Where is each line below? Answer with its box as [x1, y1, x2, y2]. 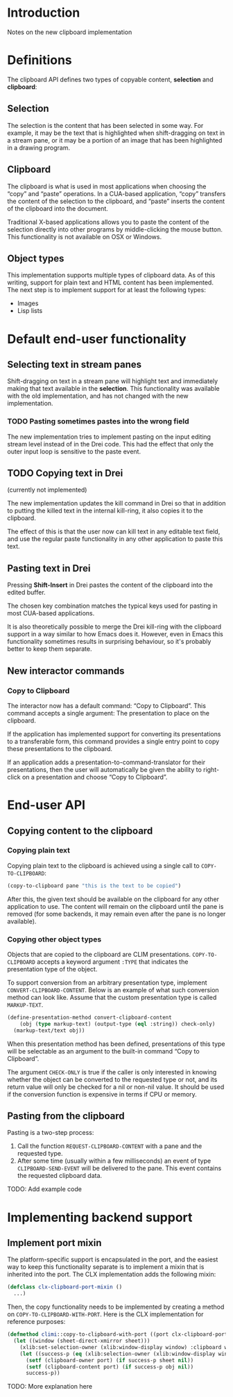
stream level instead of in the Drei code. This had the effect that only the [7, 439, 214, 448]
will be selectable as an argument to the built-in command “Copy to [7, 1047, 200, 1055]
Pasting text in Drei [7, 562, 91, 574]
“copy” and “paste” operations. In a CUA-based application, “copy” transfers [7, 189, 226, 197]
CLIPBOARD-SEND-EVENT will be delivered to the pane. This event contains [17, 1164, 222, 1172]
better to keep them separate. [7, 645, 92, 653]
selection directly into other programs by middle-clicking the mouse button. [7, 225, 223, 234]
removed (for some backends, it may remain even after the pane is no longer [7, 910, 226, 918]
